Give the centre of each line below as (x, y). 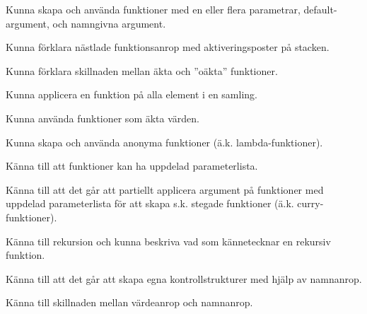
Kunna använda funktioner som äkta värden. (103, 118)
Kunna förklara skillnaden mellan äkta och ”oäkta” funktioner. (142, 70)
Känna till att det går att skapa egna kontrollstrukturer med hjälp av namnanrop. (184, 278)
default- (320, 9)
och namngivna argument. (109, 23)
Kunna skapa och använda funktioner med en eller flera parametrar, (153, 9)
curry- (310, 203)
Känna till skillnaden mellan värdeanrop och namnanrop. (129, 302)
